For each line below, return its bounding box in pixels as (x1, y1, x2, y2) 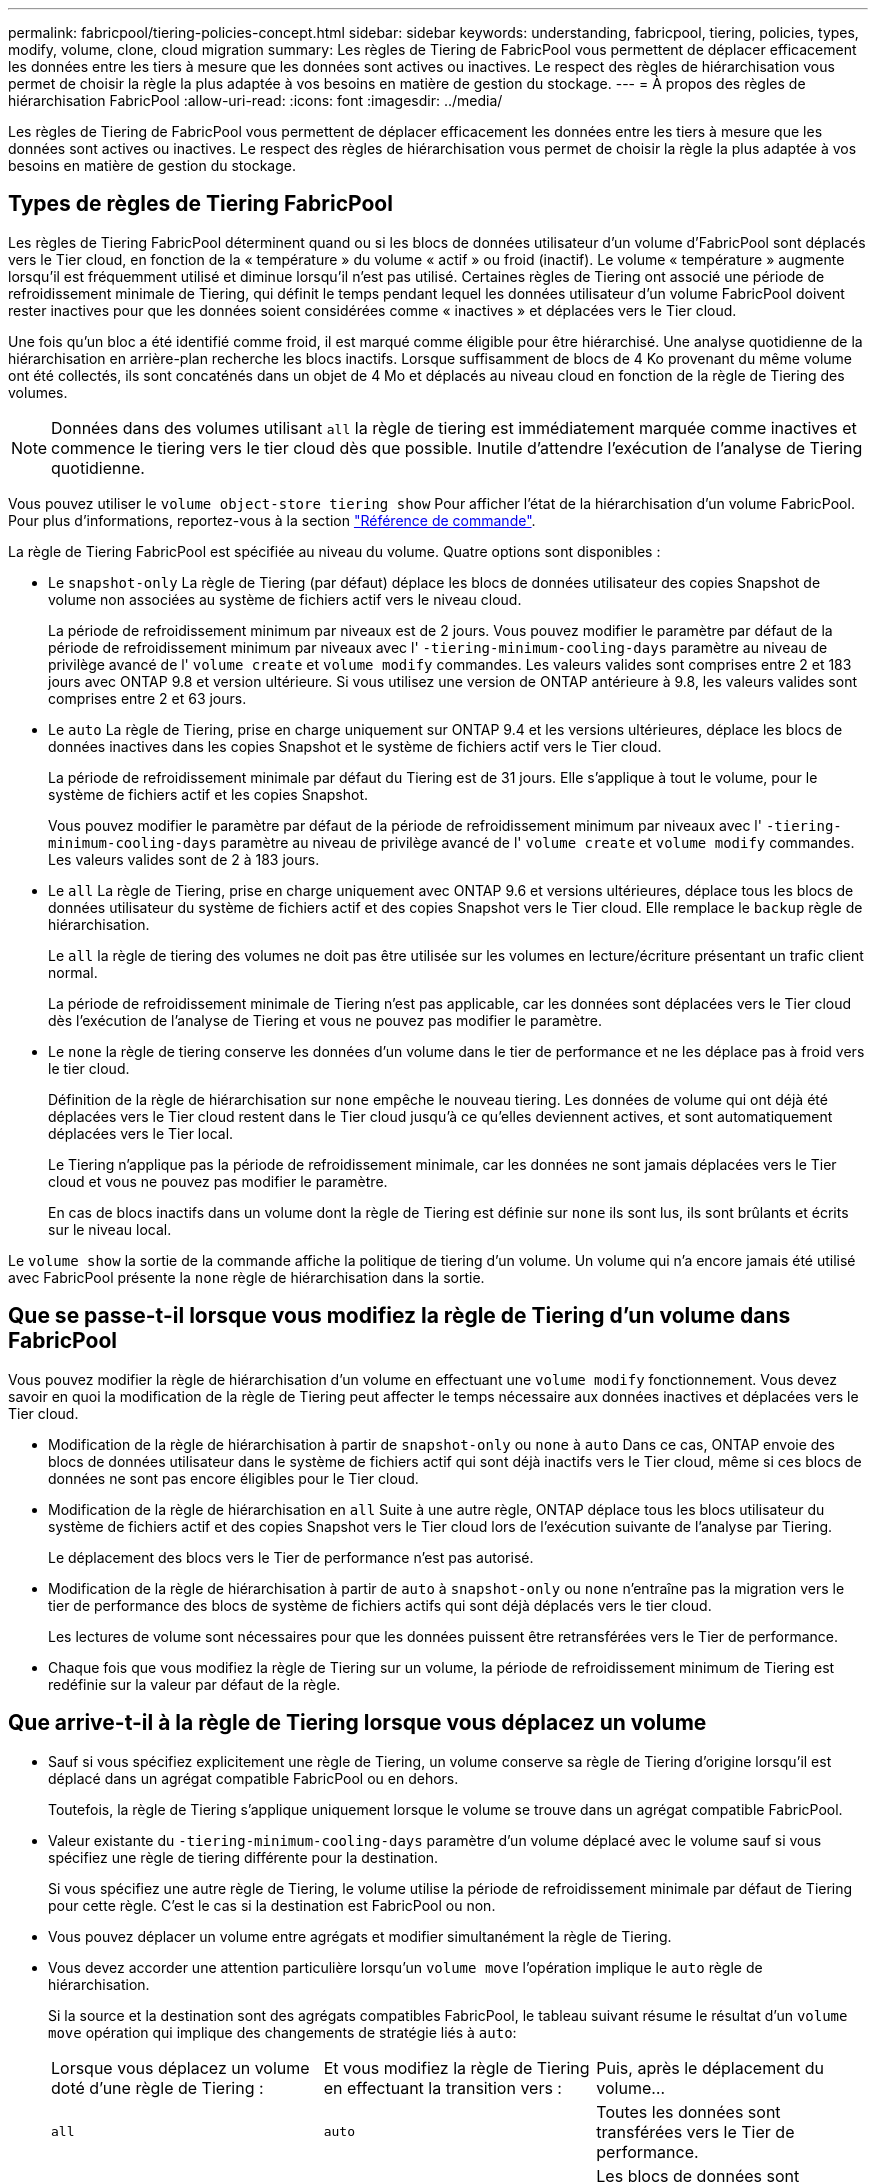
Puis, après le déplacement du (596, 2057, 824, 2078)
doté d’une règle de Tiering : (51, 2077, 264, 2098)
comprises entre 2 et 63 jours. (48, 689, 247, 707)
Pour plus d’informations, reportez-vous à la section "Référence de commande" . (8, 511, 536, 529)
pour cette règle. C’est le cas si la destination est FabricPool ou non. (48, 1896, 496, 1914)
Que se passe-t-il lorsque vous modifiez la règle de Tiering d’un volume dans (8, 1303, 791, 1329)
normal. (48, 963, 98, 981)
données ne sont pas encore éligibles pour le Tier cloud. (48, 1469, 419, 1487)
